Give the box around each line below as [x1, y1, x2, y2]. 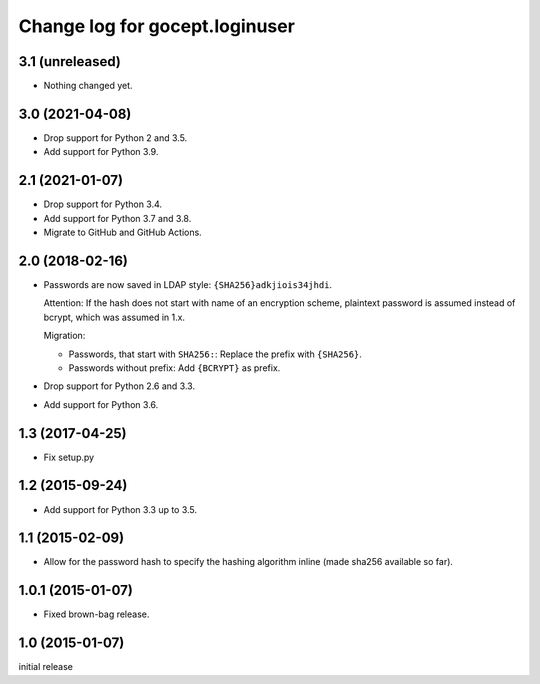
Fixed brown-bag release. [43, 608, 150, 620]
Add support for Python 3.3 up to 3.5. [43, 503, 198, 515]
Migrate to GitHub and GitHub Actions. [43, 226, 202, 239]
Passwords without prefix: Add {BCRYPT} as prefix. [68, 361, 281, 374]
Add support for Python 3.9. [43, 146, 159, 158]
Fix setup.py [43, 451, 95, 463]
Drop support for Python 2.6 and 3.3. [43, 380, 195, 392]
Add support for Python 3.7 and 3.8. [43, 212, 192, 224]
